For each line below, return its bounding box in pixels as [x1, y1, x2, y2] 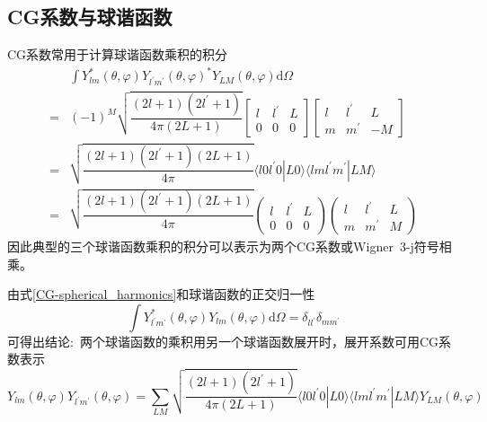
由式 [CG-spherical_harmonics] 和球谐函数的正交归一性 [7, 285, 315, 303]
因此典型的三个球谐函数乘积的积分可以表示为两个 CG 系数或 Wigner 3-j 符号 [7, 236, 439, 255]
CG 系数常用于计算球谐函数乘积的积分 [7, 45, 228, 64]
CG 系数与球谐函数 [7, 3, 173, 31]
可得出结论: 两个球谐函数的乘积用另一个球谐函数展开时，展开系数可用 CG [7, 331, 438, 350]
